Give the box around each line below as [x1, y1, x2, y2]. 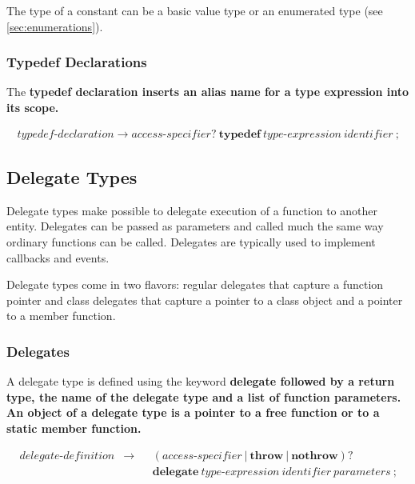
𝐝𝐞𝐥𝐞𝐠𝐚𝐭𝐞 [152, 466, 199, 478]
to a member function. [6, 307, 116, 324]
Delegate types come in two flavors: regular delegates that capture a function [6, 276, 384, 293]
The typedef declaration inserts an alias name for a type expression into [6, 83, 409, 100]
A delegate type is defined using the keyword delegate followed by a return [6, 373, 395, 390]
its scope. [6, 99, 59, 115]
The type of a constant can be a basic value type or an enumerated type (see [6, 2, 383, 18]
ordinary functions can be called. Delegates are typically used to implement [6, 234, 376, 250]
